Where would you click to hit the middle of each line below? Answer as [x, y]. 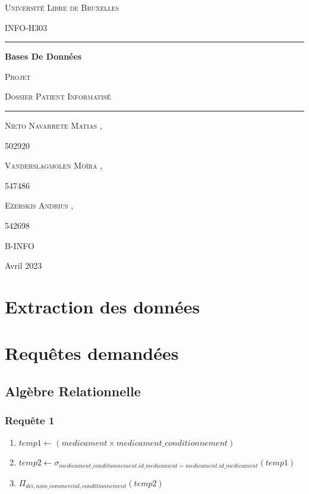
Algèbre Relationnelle [73, 391]
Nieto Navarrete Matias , [53, 125]
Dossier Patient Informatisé [58, 96]
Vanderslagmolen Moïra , [54, 165]
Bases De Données [43, 56]
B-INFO [20, 245]
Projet [18, 76]
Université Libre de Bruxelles [62, 7]
